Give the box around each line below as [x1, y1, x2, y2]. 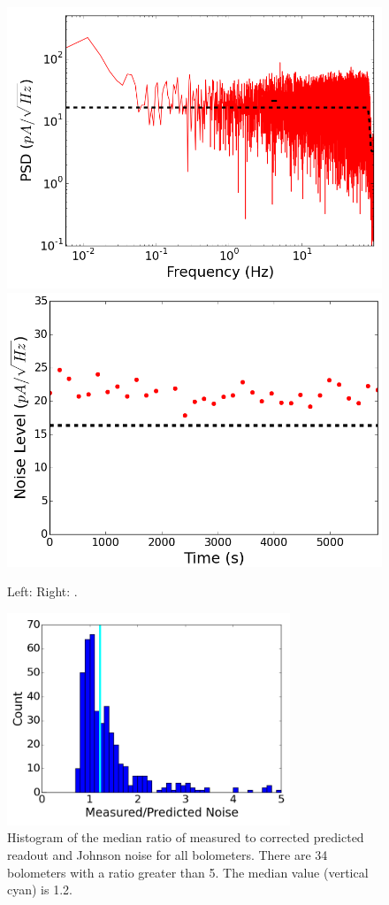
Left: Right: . [7, 582, 78, 601]
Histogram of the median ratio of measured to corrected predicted [7, 828, 364, 847]
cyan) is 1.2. [7, 880, 72, 899]
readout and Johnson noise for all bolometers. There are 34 [7, 845, 328, 863]
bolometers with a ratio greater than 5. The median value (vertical [7, 863, 369, 881]
